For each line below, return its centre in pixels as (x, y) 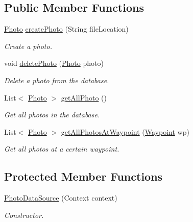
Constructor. (24, 215)
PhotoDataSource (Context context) (61, 198)
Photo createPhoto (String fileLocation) (66, 29)
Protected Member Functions (83, 176)
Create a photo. (28, 46)
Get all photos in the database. (52, 115)
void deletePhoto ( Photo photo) (54, 63)
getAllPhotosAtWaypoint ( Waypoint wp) (125, 131)
